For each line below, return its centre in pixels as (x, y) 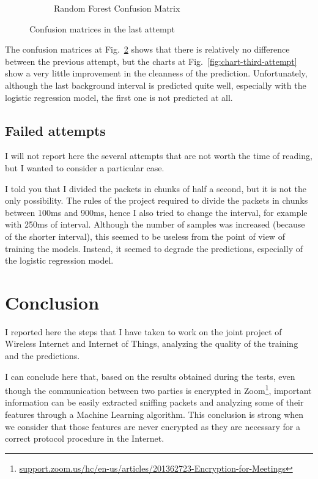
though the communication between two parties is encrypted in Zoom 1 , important (158, 389)
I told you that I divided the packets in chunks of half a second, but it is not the (156, 188)
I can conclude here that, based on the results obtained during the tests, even (150, 376)
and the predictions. (43, 356)
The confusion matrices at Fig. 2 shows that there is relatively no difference (147, 49)
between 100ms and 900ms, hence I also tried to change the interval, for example (156, 212)
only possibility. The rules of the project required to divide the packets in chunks (157, 200)
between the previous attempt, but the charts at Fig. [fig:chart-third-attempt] (151, 61)
